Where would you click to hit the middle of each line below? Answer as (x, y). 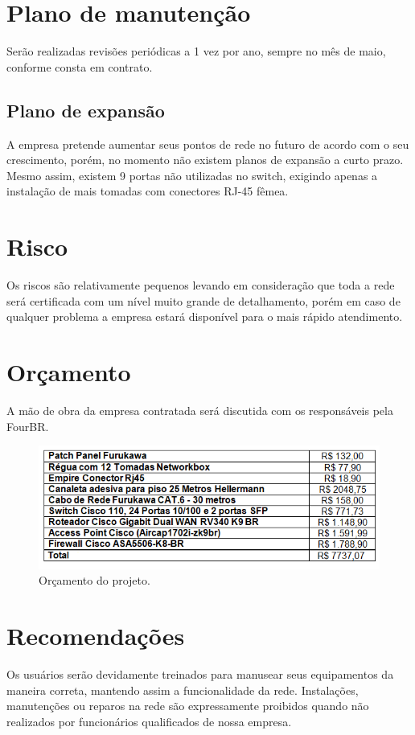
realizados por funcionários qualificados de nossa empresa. (149, 721)
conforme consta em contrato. (80, 66)
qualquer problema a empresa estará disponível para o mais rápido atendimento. (205, 316)
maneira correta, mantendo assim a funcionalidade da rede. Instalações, (183, 690)
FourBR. (28, 426)
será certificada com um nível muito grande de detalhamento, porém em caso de (203, 300)
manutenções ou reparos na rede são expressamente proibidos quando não (188, 706)
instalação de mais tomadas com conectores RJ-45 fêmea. (148, 191)
